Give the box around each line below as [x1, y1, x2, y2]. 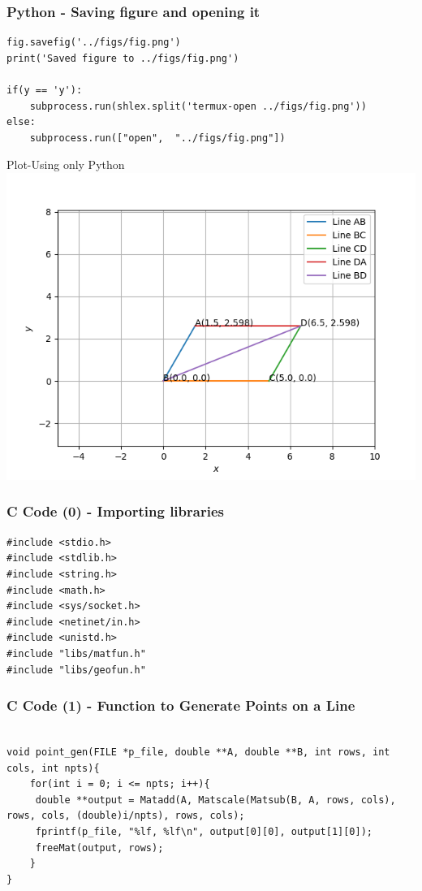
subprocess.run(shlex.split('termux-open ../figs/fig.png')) [29, 100, 367, 112]
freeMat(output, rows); [35, 841, 164, 854]
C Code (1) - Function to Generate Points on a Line [6, 695, 355, 716]
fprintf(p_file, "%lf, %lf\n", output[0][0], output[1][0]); [35, 825, 373, 837]
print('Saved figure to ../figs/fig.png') [6, 52, 239, 64]
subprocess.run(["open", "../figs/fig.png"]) [29, 132, 286, 144]
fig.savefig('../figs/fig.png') [6, 37, 181, 49]
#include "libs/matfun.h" [6, 647, 146, 660]
